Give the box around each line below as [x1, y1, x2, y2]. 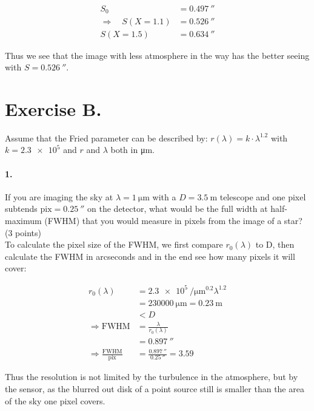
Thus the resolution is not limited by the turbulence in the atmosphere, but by [5, 370, 298, 383]
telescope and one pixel [219, 190, 306, 203]
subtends [5, 202, 38, 215]
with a [152, 190, 176, 203]
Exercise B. [5, 96, 102, 121]
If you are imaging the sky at [5, 190, 113, 203]
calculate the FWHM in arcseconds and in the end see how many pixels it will [5, 250, 295, 262]
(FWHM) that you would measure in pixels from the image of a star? [44, 214, 302, 227]
